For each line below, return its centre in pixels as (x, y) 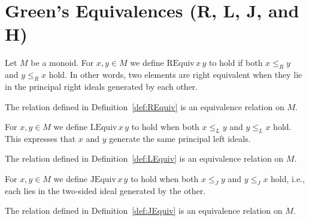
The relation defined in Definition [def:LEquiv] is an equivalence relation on (144, 158)
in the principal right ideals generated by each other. (102, 86)
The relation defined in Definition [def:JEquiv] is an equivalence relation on (144, 211)
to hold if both (236, 63)
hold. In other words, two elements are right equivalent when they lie (175, 75)
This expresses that (40, 138)
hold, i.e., (288, 179)
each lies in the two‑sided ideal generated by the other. (105, 190)
